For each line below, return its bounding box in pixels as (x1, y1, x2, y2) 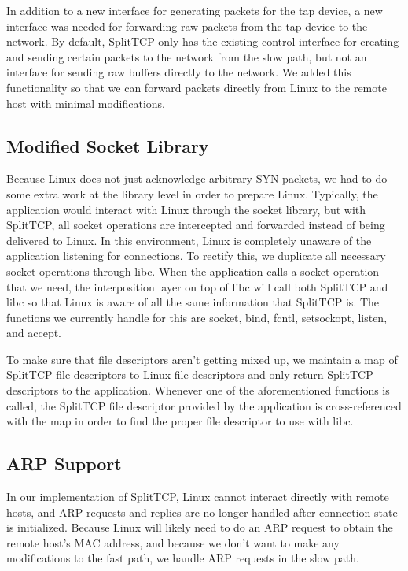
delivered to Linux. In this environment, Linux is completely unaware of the (6, 232, 372, 248)
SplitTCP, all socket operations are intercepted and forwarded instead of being (6, 217, 385, 233)
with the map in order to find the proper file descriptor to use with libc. (6, 413, 354, 429)
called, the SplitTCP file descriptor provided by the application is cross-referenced (6, 397, 402, 413)
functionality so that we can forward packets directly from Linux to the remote (6, 79, 387, 95)
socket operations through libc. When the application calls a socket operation (6, 262, 380, 279)
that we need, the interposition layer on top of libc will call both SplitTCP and (6, 278, 388, 295)
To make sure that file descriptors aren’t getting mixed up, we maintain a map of (6, 350, 398, 367)
